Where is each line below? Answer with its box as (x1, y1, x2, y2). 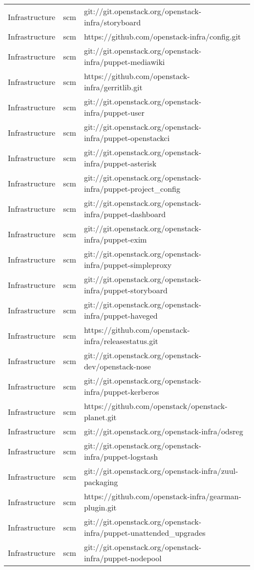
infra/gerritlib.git (84, 81, 143, 93)
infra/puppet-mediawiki (84, 56, 165, 67)
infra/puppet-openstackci (84, 132, 170, 143)
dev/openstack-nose (84, 361, 151, 372)
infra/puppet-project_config (84, 183, 180, 194)
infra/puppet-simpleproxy (84, 259, 172, 270)
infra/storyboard (84, 17, 141, 28)
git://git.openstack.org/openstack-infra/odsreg (84, 426, 243, 437)
